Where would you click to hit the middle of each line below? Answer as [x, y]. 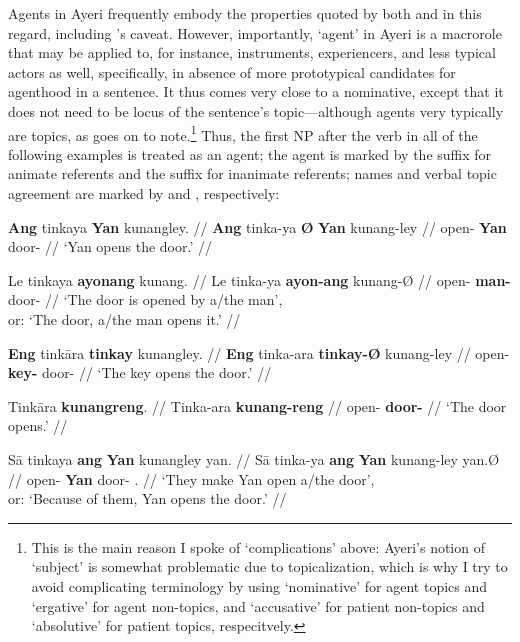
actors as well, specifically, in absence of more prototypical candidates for [232, 71]
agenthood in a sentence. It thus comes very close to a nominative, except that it [256, 91]
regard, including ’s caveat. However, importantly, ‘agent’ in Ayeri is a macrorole [255, 32]
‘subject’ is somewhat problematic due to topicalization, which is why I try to [269, 566]
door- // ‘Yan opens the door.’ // [110, 246]
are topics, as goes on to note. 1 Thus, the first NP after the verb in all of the [243, 133]
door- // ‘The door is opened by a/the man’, [145, 299]
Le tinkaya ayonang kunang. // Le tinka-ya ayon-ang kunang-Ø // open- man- [259, 279]
